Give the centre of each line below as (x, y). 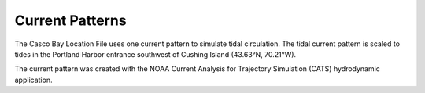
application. (33, 80)
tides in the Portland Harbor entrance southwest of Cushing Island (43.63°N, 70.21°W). (155, 54)
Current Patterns (70, 20)
